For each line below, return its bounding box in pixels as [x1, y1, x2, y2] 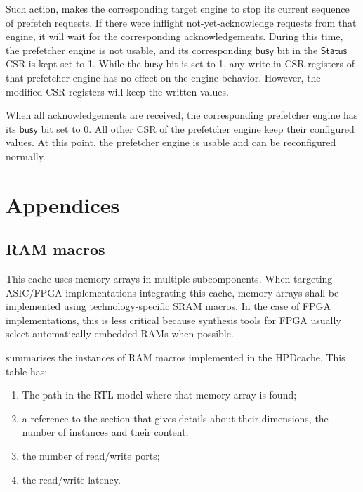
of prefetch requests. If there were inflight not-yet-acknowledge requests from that [6, 15, 357, 30]
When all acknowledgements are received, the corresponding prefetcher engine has [6, 108, 358, 122]
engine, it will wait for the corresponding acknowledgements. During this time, [6, 29, 343, 44]
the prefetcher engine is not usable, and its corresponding [6, 42, 252, 57]
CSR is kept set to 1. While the [6, 56, 141, 71]
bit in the [277, 42, 318, 57]
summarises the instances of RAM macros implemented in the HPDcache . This [6, 350, 345, 365]
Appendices [6, 190, 120, 219]
